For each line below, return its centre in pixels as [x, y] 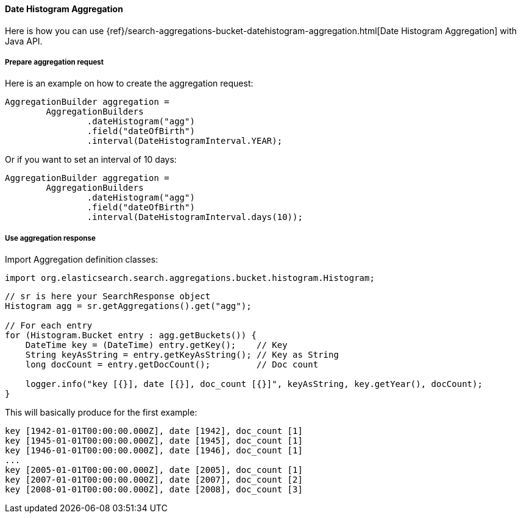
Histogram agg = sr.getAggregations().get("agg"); [128, 306]
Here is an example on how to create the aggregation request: [129, 83]
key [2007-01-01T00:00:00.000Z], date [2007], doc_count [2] [154, 480]
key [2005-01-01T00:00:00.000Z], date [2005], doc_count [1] [154, 470]
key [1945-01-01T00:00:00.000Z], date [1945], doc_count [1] [154, 441]
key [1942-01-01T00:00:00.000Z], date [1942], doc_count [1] [154, 431]
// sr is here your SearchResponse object [108, 296]
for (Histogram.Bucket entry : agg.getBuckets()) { [131, 335]
